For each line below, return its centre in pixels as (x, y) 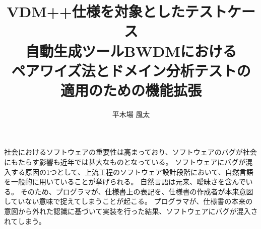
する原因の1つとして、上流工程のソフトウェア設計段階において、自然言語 (132, 171)
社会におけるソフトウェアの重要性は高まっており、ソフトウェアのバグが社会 (130, 152)
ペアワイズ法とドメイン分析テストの (131, 70)
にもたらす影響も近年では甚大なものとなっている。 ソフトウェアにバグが (125, 162)
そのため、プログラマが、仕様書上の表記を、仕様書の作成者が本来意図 (137, 191)
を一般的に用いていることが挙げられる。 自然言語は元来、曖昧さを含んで (125, 182)
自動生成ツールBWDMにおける (131, 50)
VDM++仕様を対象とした (96, 11)
